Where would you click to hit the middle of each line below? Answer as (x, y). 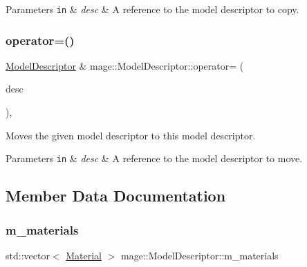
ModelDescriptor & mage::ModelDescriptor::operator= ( (125, 65)
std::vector (28, 255)
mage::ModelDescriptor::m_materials (200, 255)
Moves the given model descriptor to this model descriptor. (131, 135)
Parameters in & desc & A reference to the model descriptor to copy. (152, 9)
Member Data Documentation (116, 196)
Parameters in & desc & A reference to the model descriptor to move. (154, 158)
